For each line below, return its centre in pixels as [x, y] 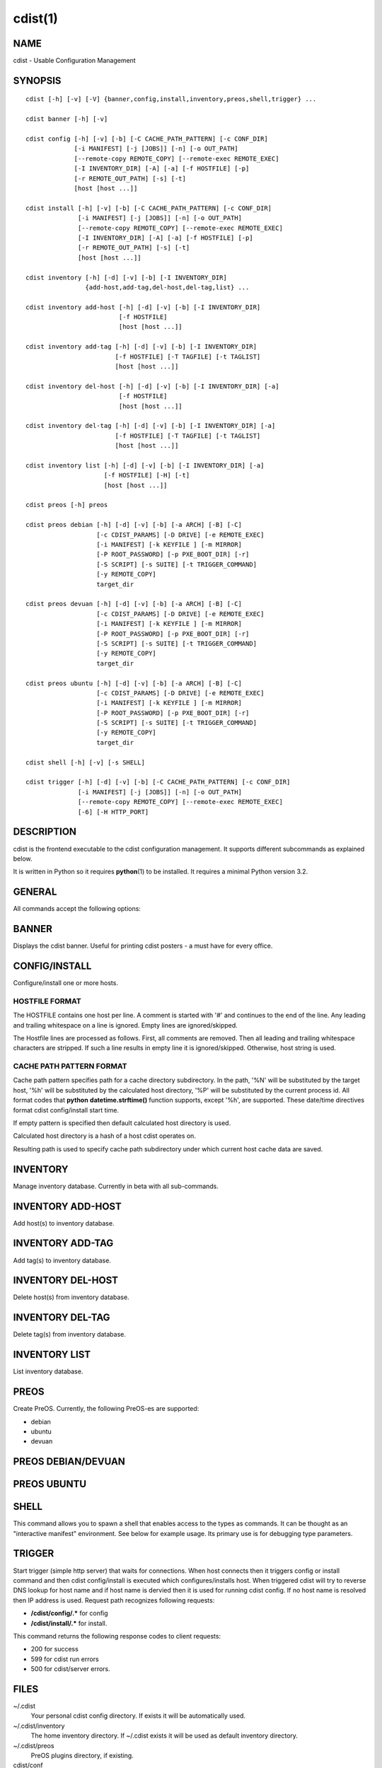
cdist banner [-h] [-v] [67, 119]
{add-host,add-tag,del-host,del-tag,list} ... [167, 287]
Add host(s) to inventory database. [64, 1223]
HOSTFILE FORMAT [47, 1001]
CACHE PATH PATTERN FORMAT [70, 1066]
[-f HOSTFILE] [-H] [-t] [147, 475]
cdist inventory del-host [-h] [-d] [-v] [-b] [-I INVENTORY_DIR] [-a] [152, 386]
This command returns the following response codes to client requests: [117, 1636]
